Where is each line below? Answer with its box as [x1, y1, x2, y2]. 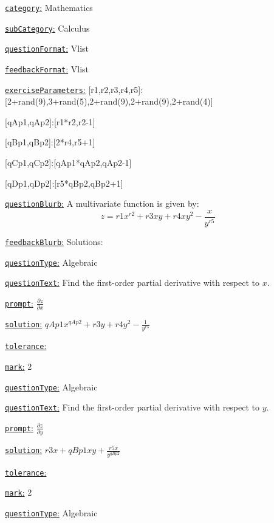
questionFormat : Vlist [5, 42, 89, 55]
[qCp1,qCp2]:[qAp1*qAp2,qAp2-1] [5, 156, 132, 169]
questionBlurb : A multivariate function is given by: [5, 197, 199, 210]
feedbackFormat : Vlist [5, 62, 89, 75]
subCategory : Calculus [5, 21, 90, 34]
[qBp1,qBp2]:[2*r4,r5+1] [5, 136, 95, 148]
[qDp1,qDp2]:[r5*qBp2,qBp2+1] [5, 176, 123, 189]
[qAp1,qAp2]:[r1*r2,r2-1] [5, 115, 95, 128]
